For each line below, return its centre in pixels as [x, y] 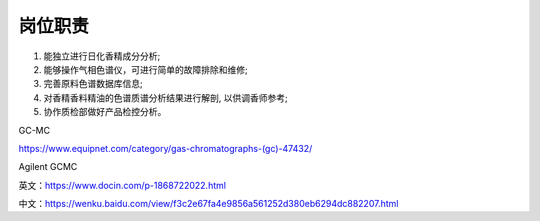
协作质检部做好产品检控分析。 [105, 112]
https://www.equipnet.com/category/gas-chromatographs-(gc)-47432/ [165, 148]
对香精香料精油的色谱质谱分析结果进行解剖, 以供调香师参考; [166, 97]
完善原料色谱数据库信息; [93, 84]
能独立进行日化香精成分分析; [102, 56]
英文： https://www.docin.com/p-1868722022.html [122, 185]
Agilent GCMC [48, 167]
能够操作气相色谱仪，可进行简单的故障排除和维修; [146, 69]
